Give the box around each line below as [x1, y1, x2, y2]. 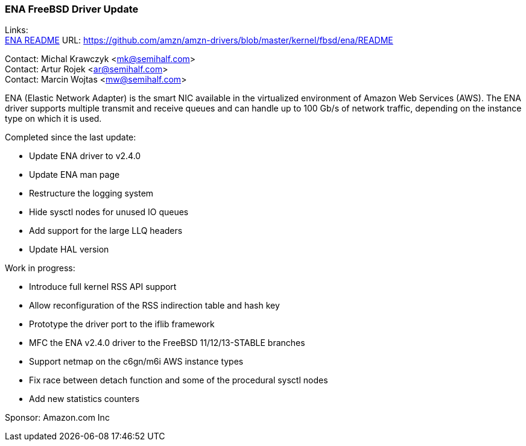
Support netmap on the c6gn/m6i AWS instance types [29, 356, 244, 367]
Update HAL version [29, 244, 109, 255]
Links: [5, 25, 28, 36]
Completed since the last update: [5, 132, 136, 143]
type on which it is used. [5, 113, 102, 124]
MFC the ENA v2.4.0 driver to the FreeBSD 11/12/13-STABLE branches [29, 338, 305, 348]
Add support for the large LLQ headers [29, 225, 183, 236]
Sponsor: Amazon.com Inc [5, 412, 110, 423]
